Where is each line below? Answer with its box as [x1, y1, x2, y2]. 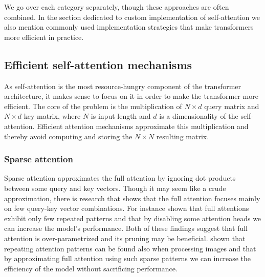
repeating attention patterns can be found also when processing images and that [4, 243, 256, 253]
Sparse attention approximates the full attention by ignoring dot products [4, 173, 236, 183]
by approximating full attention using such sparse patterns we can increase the [4, 253, 251, 264]
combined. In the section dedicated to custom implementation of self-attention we [4, 11, 260, 22]
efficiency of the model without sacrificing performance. [4, 263, 178, 273]
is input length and [91, 111, 151, 121]
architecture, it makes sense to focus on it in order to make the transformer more [4, 91, 258, 101]
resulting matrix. [156, 131, 209, 141]
